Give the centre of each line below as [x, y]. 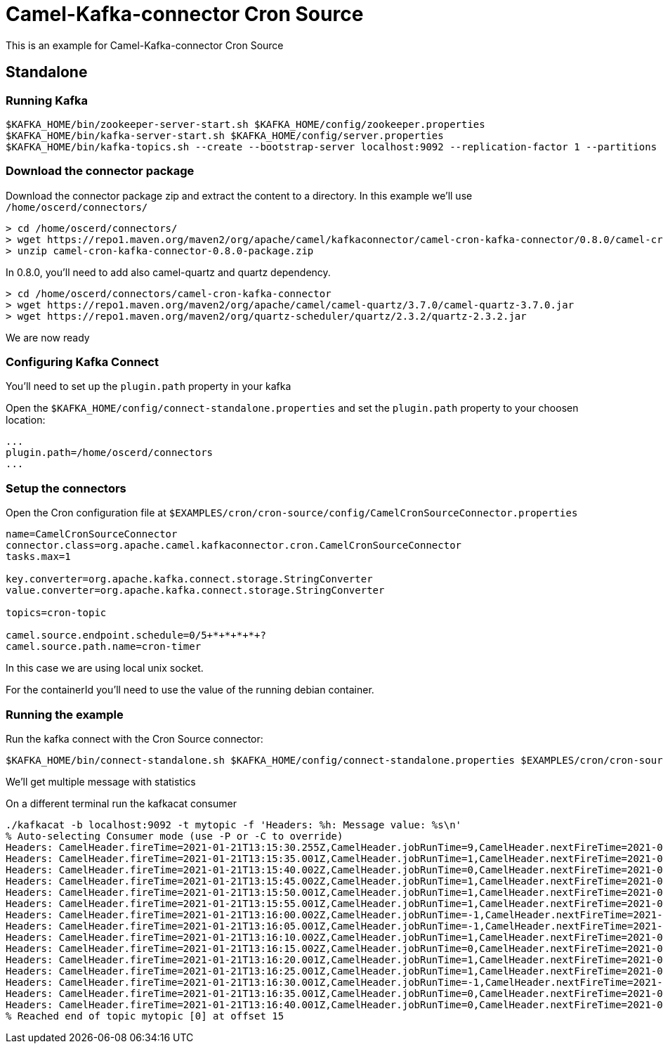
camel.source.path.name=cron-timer [104, 647]
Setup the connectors [66, 488]
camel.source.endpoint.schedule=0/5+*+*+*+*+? [136, 636]
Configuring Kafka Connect [82, 362]
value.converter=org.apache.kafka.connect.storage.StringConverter [195, 591]
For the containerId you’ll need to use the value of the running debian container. [190, 690]
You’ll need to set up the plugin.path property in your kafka [149, 386]
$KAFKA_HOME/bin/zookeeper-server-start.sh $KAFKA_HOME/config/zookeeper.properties [245, 124]
